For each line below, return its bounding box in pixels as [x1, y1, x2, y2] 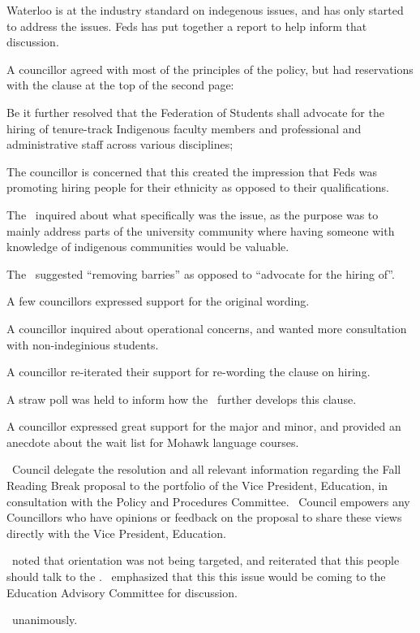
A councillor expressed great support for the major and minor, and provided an [6, 418, 401, 435]
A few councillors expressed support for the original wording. [6, 293, 310, 310]
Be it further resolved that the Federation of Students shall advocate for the [6, 103, 384, 120]
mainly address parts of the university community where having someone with [6, 222, 395, 239]
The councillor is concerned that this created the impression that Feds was [6, 163, 377, 180]
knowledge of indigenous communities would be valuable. [6, 238, 289, 255]
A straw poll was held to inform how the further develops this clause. [6, 390, 357, 407]
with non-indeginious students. [6, 336, 159, 353]
